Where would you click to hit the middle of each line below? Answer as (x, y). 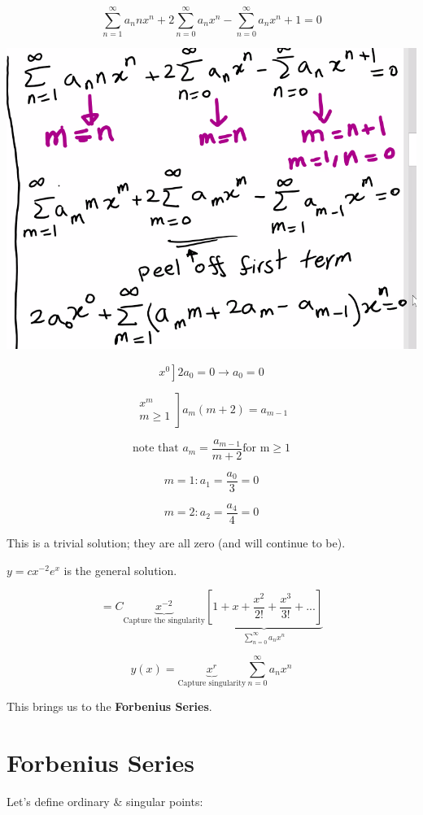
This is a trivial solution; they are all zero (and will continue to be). (176, 543)
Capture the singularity (164, 621)
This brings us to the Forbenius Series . (109, 706)
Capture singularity (212, 683)
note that (155, 449)
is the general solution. (120, 570)
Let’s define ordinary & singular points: (105, 802)
